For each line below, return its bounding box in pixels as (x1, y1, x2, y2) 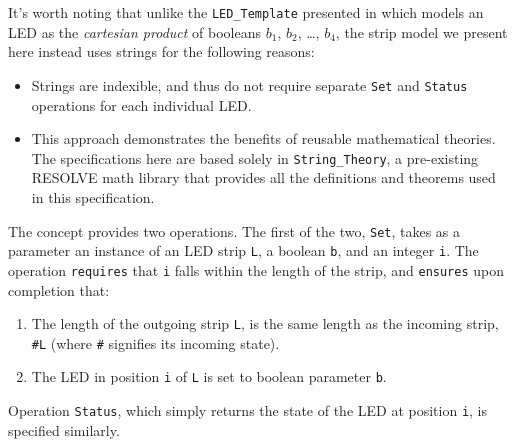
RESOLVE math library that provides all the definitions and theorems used (31, 167, 496, 188)
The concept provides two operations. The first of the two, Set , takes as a (8, 220, 461, 241)
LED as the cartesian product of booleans (8, 21, 262, 42)
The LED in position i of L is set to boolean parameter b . (31, 366, 387, 387)
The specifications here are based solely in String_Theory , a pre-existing (31, 147, 479, 168)
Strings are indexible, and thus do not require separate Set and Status (31, 74, 468, 95)
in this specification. (31, 186, 155, 207)
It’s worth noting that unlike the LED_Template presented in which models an (8, 2, 484, 22)
